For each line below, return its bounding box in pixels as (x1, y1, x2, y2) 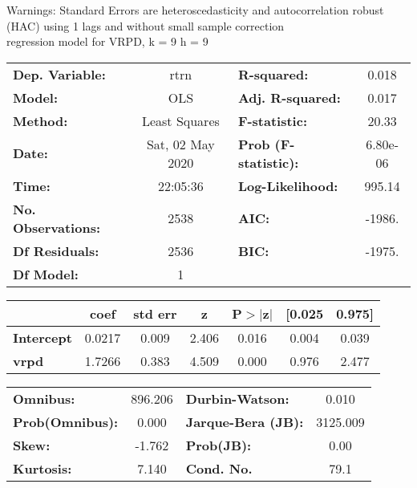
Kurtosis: (13, 458, 72, 478)
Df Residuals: (13, 241, 99, 260)
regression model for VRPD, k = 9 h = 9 (6, 33, 208, 50)
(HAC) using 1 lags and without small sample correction (6, 17, 285, 34)
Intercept (13, 327, 72, 347)
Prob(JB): (185, 435, 252, 454)
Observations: (13, 218, 101, 237)
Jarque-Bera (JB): (185, 412, 304, 431)
